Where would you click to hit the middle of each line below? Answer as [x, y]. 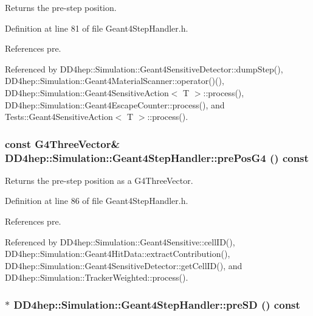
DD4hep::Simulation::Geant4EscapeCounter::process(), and [115, 104]
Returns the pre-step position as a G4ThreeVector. [99, 180]
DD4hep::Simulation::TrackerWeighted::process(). [97, 277]
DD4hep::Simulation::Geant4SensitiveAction [87, 92]
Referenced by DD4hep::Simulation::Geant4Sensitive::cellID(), [120, 241]
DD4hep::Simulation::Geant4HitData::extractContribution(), [118, 254]
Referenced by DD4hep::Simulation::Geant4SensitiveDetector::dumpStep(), [144, 68]
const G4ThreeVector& [63, 143]
